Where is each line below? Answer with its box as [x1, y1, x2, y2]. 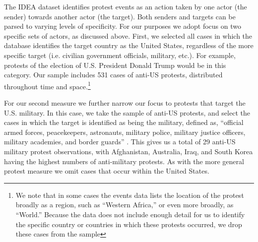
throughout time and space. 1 [4, 79, 91, 91]
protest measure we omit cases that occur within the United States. [4, 166, 209, 176]
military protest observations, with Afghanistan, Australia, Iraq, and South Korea [4, 146, 253, 156]
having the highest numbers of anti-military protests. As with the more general [4, 156, 244, 166]
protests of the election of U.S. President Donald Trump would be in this [4, 60, 226, 70]
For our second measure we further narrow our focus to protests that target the [4, 98, 246, 108]
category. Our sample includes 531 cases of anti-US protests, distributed [4, 69, 223, 80]
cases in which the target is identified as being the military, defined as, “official [4, 117, 244, 127]
